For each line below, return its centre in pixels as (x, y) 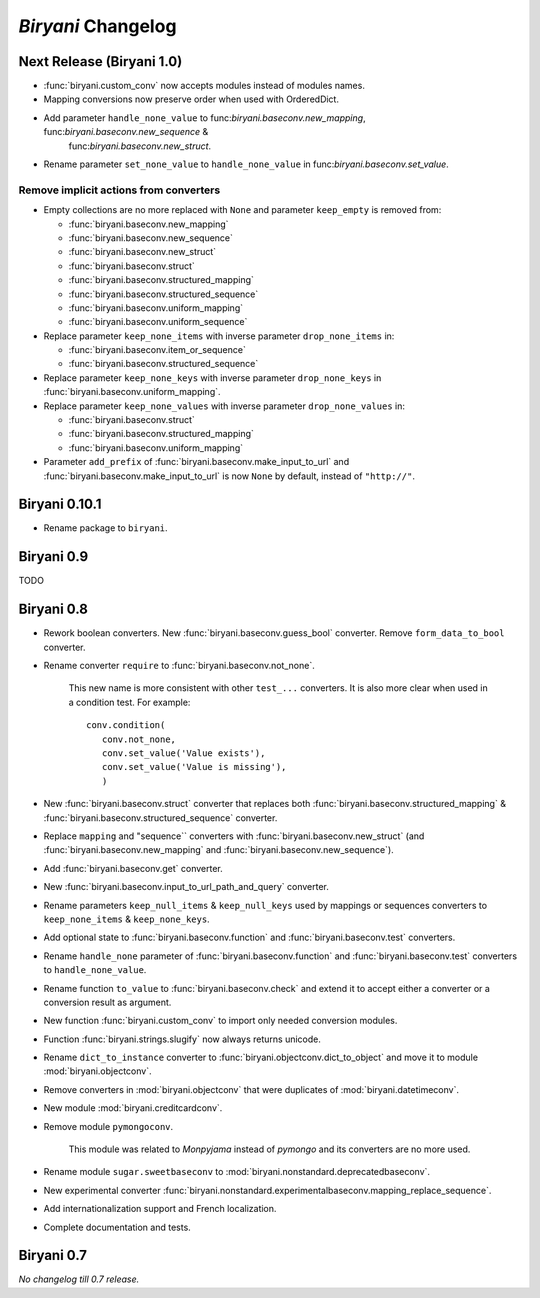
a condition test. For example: (129, 702)
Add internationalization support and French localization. (160, 1209)
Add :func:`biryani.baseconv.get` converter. (133, 868)
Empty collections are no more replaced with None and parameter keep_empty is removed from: (242, 210)
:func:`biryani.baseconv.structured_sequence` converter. (160, 817)
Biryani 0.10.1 (60, 504)
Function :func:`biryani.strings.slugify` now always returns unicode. (182, 1039)
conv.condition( (126, 725)
